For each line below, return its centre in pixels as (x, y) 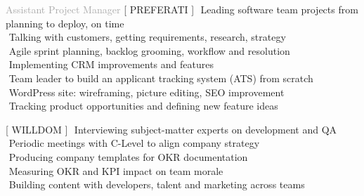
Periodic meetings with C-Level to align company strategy (134, 143)
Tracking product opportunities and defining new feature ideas (143, 106)
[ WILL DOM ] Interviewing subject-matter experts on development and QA (171, 129)
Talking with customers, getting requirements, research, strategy (147, 37)
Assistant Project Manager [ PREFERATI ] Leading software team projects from (182, 9)
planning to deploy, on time (65, 23)
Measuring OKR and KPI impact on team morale (116, 170)
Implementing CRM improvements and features (111, 64)
